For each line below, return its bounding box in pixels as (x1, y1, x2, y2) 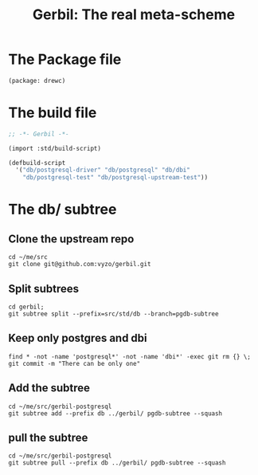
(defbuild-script (8, 159, 66, 167)
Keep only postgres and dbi (8, 332, 147, 345)
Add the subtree (8, 381, 90, 395)
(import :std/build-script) (8, 144, 102, 152)
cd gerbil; (8, 303, 45, 311)
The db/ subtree (8, 201, 117, 218)
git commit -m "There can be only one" (8, 359, 141, 367)
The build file (8, 104, 97, 121)
